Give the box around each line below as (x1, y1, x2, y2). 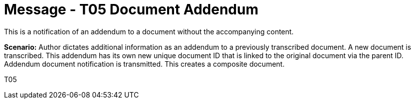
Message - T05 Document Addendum (4, 1, 258, 18)
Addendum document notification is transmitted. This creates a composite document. (4, 59, 285, 68)
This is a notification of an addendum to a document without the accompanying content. (4, 27, 294, 36)
